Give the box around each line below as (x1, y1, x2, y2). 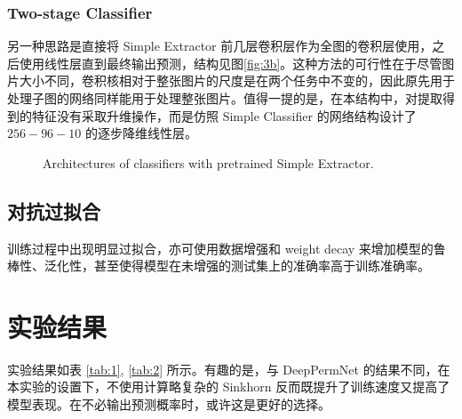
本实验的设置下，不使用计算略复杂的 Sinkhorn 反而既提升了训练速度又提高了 (7, 377, 450, 396)
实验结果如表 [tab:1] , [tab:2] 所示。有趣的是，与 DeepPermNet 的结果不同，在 (7, 359, 450, 378)
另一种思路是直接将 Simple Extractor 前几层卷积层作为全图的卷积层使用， (7, 36, 433, 55)
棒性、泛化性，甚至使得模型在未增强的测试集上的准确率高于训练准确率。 (7, 256, 430, 275)
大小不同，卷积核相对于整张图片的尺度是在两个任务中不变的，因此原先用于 (19, 71, 455, 90)
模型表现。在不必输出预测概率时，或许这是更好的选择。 (7, 395, 331, 414)
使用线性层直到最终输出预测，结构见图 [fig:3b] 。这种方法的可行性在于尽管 (19, 53, 442, 72)
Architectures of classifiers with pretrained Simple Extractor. (43, 153, 374, 172)
